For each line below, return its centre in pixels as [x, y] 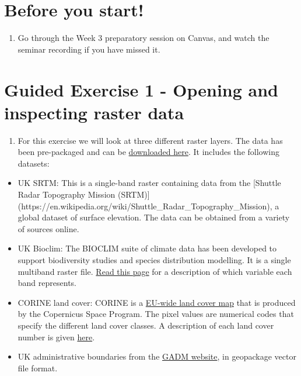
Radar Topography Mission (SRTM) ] [84, 194]
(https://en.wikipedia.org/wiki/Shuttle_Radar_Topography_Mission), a [148, 206]
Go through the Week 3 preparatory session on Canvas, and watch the [143, 38]
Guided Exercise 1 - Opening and [141, 89]
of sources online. [48, 228]
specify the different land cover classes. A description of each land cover [146, 325]
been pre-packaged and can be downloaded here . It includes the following [148, 152]
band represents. [47, 283]
